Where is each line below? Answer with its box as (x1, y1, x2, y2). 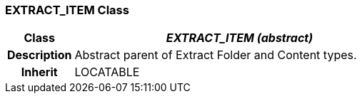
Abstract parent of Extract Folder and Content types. (74, 48, 357, 63)
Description (7, 48, 72, 63)
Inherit (21, 65, 58, 80)
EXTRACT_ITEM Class (5, 3, 129, 17)
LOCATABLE (74, 65, 140, 80)
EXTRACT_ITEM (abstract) (166, 31, 313, 46)
